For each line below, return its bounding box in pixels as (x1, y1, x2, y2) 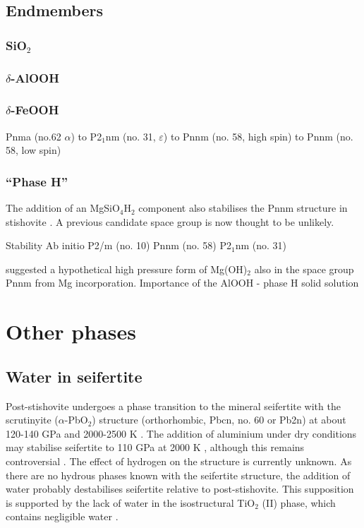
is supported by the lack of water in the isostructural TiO (6, 495, 255, 510)
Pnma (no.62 (6, 128, 61, 143)
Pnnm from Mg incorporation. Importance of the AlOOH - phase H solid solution (6, 275, 359, 290)
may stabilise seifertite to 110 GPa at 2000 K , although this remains (6, 440, 305, 455)
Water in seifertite (6, 365, 142, 387)
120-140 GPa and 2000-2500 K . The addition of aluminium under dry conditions (6, 426, 357, 440)
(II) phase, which (262, 495, 336, 510)
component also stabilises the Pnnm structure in (138, 200, 348, 215)
